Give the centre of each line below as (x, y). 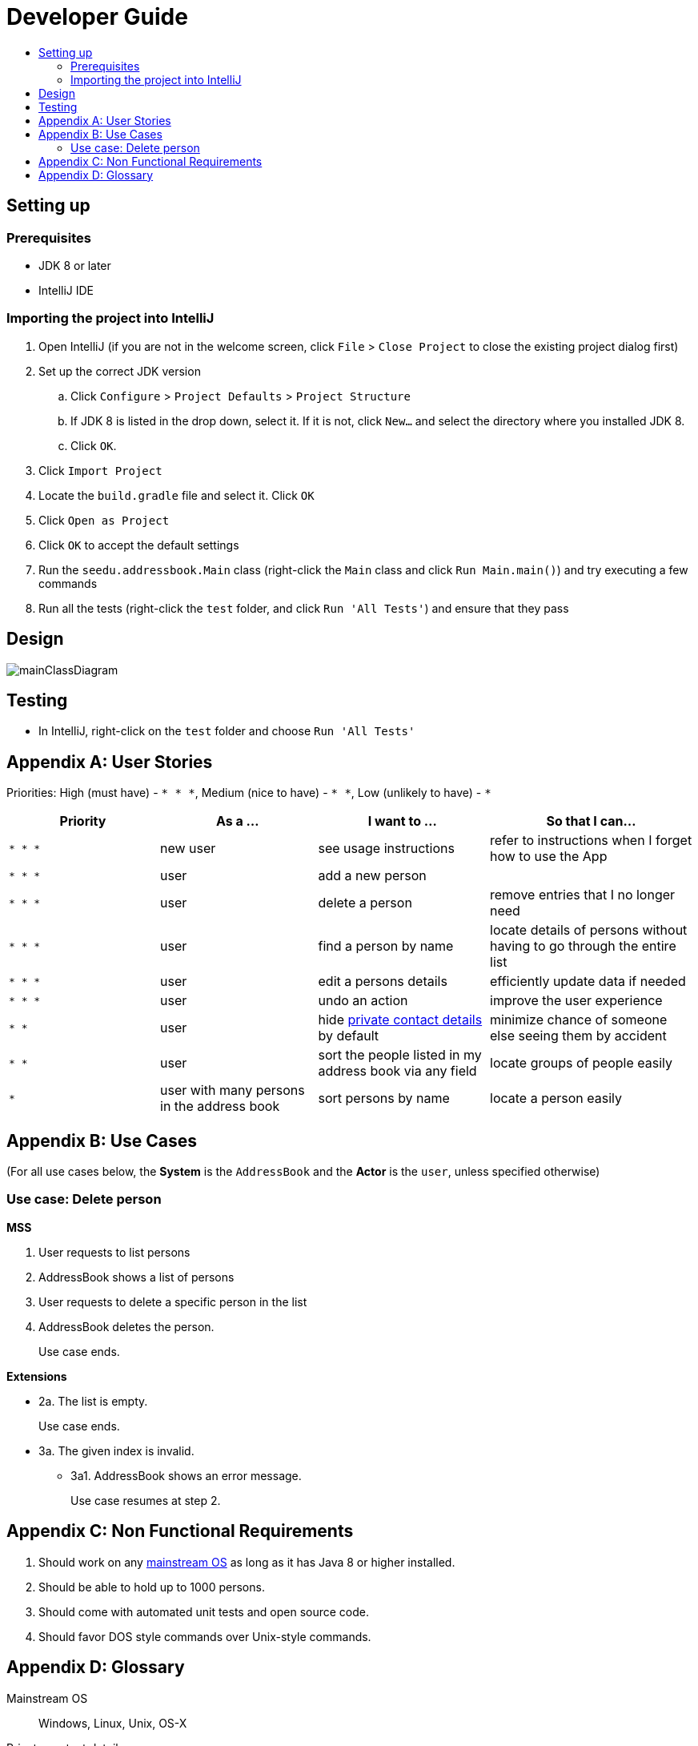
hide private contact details (400, 1020)
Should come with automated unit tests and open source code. (204, 1611)
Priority (83, 821)
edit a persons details (383, 982)
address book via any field (397, 1071)
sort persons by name (384, 1098)
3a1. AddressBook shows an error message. (186, 1475)
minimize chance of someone (579, 1020)
